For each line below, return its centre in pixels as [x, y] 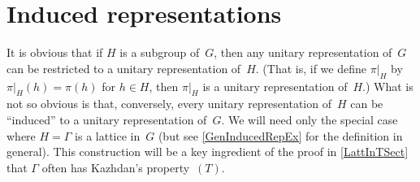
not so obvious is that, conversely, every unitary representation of [169, 104]
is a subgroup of [160, 52]
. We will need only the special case [310, 119]
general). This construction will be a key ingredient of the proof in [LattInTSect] [208, 152]
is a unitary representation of [275, 86]
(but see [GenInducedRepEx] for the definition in [280, 135]
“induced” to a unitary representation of [107, 119]
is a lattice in [108, 135]
